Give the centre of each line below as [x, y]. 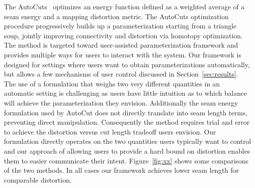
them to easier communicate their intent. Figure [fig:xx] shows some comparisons [126, 160]
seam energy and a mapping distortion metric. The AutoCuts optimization [116, 16]
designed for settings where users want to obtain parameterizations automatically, [127, 64]
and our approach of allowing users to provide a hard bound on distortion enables [127, 150]
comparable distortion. [38, 179]
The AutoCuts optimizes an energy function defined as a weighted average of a [124, 6]
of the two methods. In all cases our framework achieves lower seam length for [122, 170]
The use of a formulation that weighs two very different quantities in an [112, 83]
